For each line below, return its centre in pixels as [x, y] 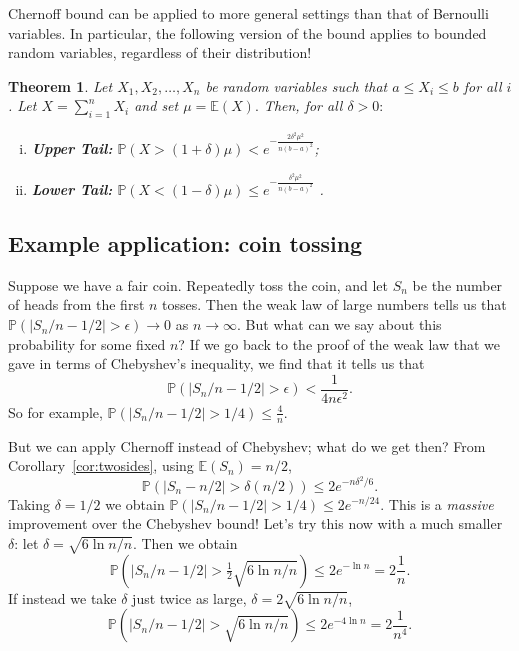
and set [156, 105]
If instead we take [62, 597]
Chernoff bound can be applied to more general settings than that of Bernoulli [248, 13]
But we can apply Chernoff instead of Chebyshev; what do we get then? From [247, 445]
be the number [457, 284]
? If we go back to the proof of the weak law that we [339, 343]
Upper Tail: [72, 148]
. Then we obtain [185, 542]
